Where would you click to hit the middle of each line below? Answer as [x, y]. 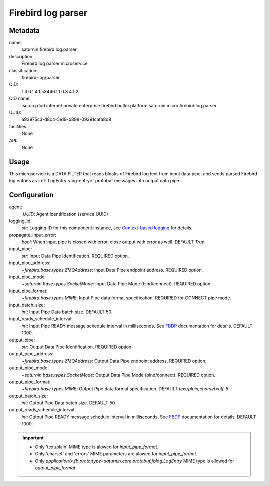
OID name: [20, 99]
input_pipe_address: [30, 263]
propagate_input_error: [33, 235]
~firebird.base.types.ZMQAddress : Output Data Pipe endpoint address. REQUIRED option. [114, 361]
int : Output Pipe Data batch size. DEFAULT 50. [69, 403]
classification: [23, 70]
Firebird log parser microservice [55, 64]
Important [33, 438]
